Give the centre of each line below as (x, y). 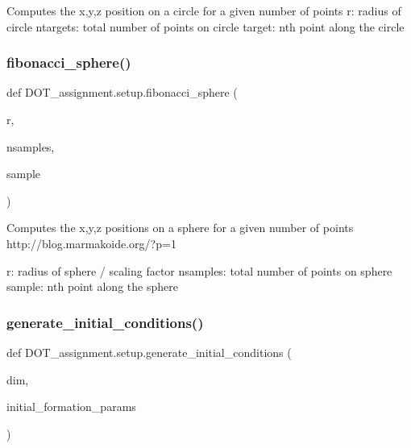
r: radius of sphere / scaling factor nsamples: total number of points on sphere (199, 270)
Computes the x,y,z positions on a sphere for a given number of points (180, 228)
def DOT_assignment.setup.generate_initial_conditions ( (149, 352)
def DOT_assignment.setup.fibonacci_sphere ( (122, 92)
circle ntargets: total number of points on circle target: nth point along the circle (205, 26)
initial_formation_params (71, 407)
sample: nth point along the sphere (92, 286)
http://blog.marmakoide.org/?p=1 (91, 243)
